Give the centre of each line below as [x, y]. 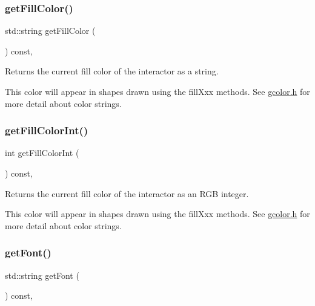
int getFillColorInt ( [42, 153]
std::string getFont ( [42, 275]
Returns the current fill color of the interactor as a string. [112, 71]
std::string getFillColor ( [50, 31]
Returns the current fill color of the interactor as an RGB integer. [127, 193]
